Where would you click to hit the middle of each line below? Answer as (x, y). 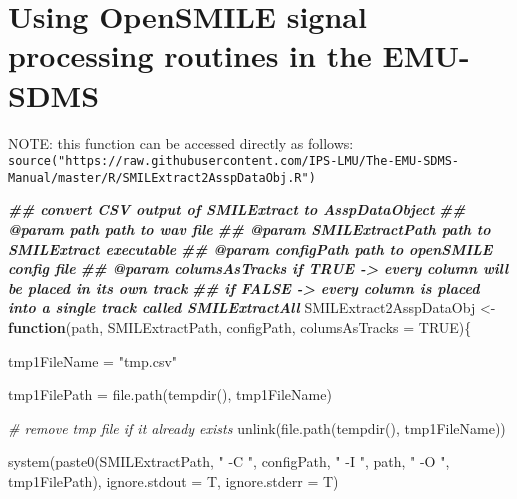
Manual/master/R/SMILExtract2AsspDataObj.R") (162, 177)
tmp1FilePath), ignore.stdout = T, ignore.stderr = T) (173, 480)
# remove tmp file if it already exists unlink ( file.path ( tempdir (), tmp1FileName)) (257, 427)
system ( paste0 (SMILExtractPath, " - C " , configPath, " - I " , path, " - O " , (229, 461)
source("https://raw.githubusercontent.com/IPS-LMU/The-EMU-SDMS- (234, 161)
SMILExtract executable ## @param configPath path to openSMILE (250, 248)
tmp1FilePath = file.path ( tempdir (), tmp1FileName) (170, 394)
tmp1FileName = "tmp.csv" (93, 360)
